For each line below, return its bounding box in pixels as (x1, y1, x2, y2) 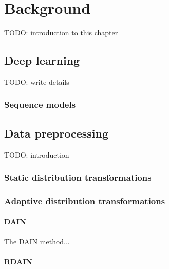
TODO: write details (4, 76, 69, 87)
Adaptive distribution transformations (4, 194, 165, 207)
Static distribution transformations (4, 171, 152, 184)
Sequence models (4, 98, 76, 111)
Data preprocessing (4, 125, 109, 141)
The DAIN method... (4, 236, 70, 246)
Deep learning (4, 52, 80, 68)
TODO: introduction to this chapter (4, 27, 118, 38)
